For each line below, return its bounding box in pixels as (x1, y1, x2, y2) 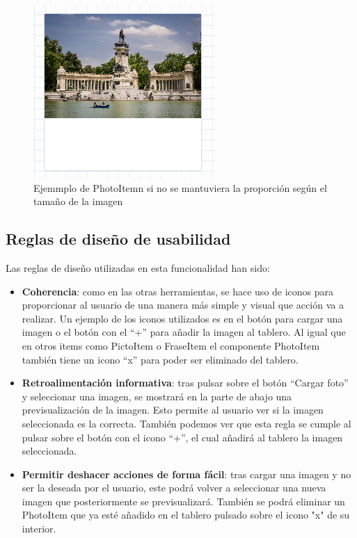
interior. (22, 521, 56, 536)
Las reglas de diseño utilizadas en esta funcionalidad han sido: (6, 260, 270, 275)
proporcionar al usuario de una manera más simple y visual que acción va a (22, 297, 344, 312)
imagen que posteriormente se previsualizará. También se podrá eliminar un (22, 494, 345, 508)
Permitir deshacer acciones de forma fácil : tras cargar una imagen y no (22, 466, 351, 481)
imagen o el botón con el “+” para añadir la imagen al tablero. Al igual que (22, 325, 346, 339)
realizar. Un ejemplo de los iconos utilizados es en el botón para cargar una (22, 311, 343, 325)
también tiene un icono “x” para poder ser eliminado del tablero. (22, 352, 299, 366)
